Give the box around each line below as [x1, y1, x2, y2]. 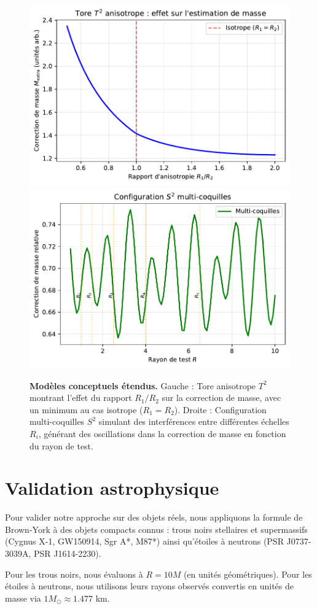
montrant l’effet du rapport [29, 391, 132, 404]
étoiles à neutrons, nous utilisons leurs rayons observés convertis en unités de [5, 580, 294, 592]
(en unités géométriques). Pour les [183, 567, 312, 580]
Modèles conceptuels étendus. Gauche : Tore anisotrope [29, 379, 256, 392]
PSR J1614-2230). [34, 547, 101, 560]
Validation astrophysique [5, 475, 219, 500]
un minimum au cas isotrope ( [29, 403, 143, 416]
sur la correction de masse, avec [162, 391, 281, 404]
